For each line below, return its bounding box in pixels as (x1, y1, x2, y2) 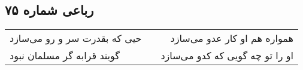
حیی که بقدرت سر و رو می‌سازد (10, 31, 142, 45)
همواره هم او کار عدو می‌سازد (170, 31, 293, 45)
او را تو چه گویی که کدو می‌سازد (160, 48, 293, 63)
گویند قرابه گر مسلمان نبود (10, 48, 120, 63)
